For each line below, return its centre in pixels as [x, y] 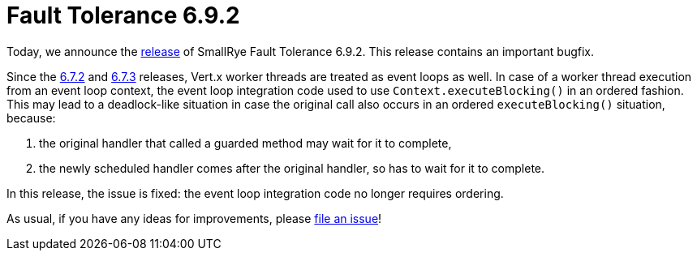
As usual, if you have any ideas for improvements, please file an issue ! [194, 218]
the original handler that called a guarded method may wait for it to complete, [245, 143]
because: [31, 118]
